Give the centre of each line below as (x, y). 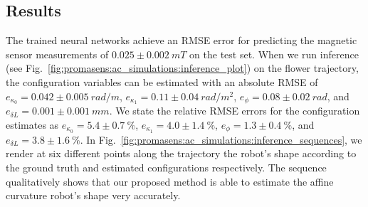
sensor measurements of (57, 54)
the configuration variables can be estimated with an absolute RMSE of (162, 81)
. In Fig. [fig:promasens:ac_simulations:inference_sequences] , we (221, 139)
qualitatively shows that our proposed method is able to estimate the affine (170, 181)
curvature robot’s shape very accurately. (93, 195)
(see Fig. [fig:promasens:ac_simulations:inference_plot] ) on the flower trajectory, (182, 68)
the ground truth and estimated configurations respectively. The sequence (166, 168)
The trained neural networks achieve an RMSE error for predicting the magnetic (182, 40)
